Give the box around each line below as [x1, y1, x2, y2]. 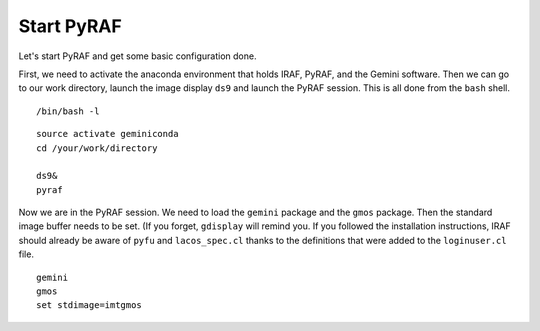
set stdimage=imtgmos [36, 300, 142, 311]
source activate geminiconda [36, 128, 179, 140]
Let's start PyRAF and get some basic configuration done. [18, 50, 257, 62]
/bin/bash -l [36, 105, 100, 117]
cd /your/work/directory [36, 142, 158, 154]
